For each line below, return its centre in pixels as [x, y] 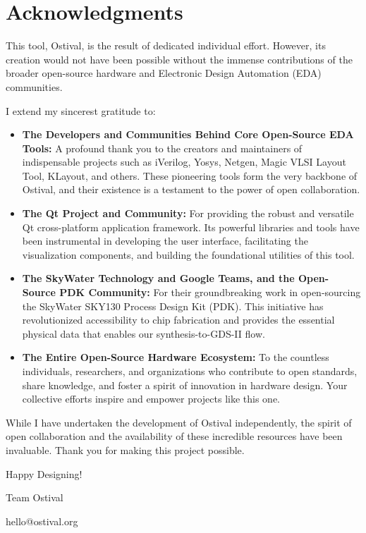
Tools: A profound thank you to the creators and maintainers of [162, 148]
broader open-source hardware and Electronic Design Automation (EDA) [164, 73]
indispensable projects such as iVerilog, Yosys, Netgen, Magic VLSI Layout [184, 162]
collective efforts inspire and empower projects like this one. [151, 399]
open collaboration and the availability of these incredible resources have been [174, 436]
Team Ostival [35, 497]
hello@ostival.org [42, 521]
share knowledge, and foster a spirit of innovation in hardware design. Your [185, 385]
